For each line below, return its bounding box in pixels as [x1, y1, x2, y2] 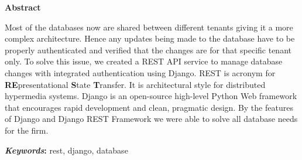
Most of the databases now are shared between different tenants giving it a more [5, 21, 293, 33]
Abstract [5, 1, 41, 13]
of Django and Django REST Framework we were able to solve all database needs [5, 113, 298, 125]
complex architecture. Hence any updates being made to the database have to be [5, 32, 295, 45]
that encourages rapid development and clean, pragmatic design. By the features [5, 101, 293, 113]
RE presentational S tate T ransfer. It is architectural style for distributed [5, 78, 266, 90]
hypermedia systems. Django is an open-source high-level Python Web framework [5, 90, 297, 102]
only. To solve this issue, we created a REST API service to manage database [5, 55, 283, 67]
